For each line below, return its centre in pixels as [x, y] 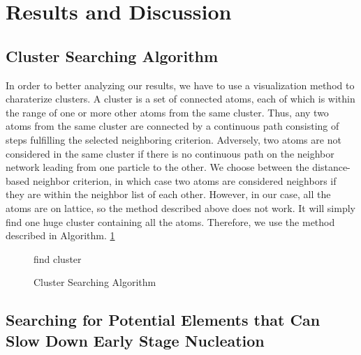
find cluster [58, 258]
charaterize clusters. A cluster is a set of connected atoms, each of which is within [180, 99]
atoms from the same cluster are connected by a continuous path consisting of [172, 126]
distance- [331, 167]
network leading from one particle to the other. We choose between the [157, 167]
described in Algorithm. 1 [60, 235]
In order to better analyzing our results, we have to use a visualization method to [180, 85]
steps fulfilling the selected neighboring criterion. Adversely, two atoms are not [174, 139]
